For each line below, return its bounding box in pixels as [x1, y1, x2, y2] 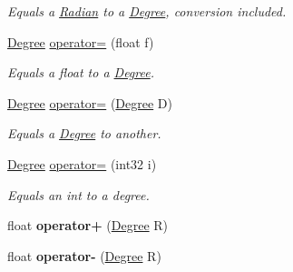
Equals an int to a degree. [7, 185, 150, 204]
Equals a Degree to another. [7, 124, 161, 143]
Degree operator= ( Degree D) [7, 93, 172, 112]
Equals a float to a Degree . [7, 63, 154, 82]
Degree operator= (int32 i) [7, 154, 157, 173]
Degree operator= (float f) [7, 32, 154, 51]
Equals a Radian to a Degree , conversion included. [7, 2, 287, 20]
